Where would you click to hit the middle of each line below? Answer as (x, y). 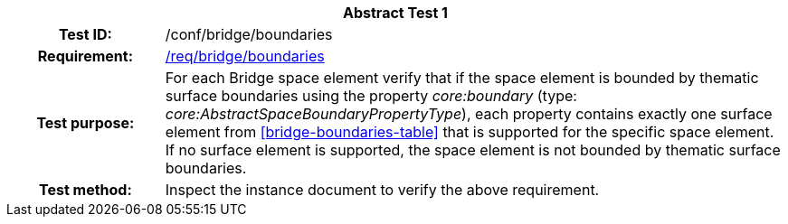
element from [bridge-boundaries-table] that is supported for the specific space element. (470, 132)
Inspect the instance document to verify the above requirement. (382, 190)
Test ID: (85, 34)
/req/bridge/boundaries (245, 56)
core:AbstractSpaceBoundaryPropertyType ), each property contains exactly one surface (469, 114)
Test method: (85, 190)
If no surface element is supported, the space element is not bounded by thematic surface (473, 150)
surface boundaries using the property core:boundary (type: (371, 96)
